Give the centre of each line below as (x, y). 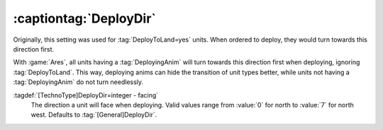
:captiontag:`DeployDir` (84, 18)
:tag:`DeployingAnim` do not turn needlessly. (78, 82)
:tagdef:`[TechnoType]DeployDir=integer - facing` (86, 95)
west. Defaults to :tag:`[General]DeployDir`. (94, 115)
